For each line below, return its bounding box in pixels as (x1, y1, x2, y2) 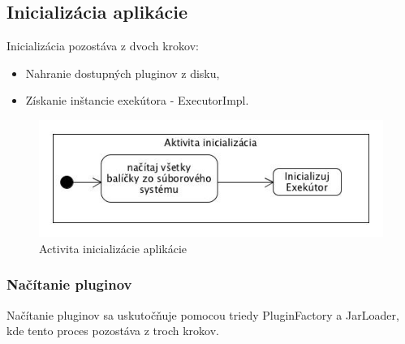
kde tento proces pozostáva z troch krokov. (6, 322, 219, 339)
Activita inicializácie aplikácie (39, 239, 187, 256)
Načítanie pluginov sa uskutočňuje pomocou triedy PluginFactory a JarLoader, (6, 306, 399, 323)
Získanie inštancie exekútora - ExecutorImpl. (25, 92, 249, 109)
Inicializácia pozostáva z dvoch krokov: (6, 37, 199, 54)
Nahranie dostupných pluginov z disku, (25, 64, 220, 81)
